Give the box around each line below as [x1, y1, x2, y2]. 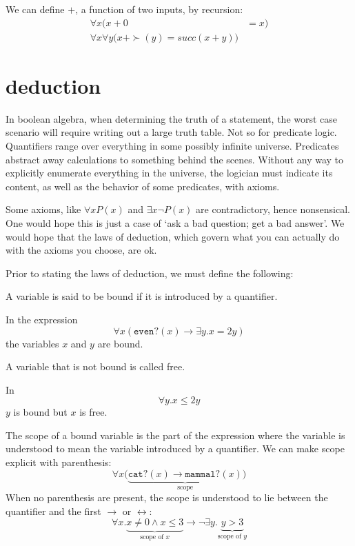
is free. [79, 405, 108, 419]
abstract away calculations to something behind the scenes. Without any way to [6, 152, 344, 166]
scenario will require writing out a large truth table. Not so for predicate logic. [6, 125, 337, 139]
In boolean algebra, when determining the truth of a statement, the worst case [6, 111, 338, 125]
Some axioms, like [6, 202, 81, 216]
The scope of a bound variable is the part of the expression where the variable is [6, 427, 345, 442]
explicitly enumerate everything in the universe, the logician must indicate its [6, 165, 333, 180]
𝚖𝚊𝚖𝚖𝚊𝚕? [185, 469, 221, 479]
